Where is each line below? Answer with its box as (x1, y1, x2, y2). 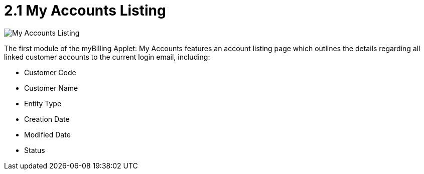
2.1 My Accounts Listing (4, 2, 166, 19)
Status (24, 145, 45, 154)
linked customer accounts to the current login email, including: (4, 52, 210, 61)
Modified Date (24, 130, 71, 139)
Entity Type (24, 99, 62, 108)
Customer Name (24, 83, 78, 92)
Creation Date (24, 114, 70, 123)
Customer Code (24, 68, 76, 77)
